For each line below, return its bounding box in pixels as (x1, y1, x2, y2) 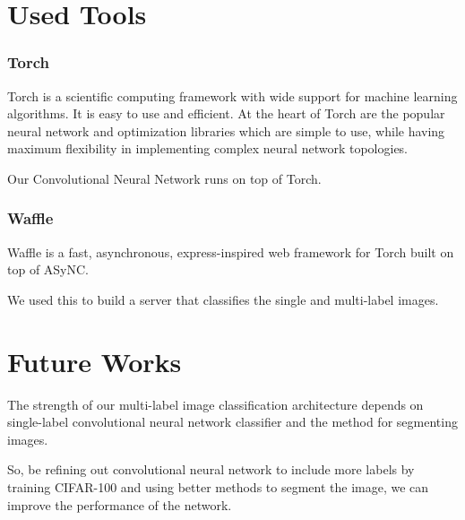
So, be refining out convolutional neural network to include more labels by (7, 460, 415, 479)
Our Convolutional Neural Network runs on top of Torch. (7, 169, 322, 187)
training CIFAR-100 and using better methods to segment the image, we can (7, 478, 429, 497)
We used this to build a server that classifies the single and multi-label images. (7, 290, 439, 308)
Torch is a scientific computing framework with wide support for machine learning (7, 86, 458, 105)
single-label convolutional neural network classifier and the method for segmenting (7, 412, 458, 431)
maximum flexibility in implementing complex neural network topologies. (7, 139, 409, 158)
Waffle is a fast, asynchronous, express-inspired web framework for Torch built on (7, 242, 454, 261)
